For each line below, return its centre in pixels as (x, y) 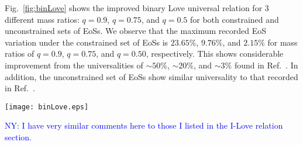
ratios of (20, 53)
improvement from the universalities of (74, 65)
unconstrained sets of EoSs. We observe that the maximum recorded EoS (135, 31)
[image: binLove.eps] (47, 107)
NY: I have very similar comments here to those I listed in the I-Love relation (144, 125)
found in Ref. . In (266, 65)
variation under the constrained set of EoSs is (87, 42)
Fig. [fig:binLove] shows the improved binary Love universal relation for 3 (137, 8)
